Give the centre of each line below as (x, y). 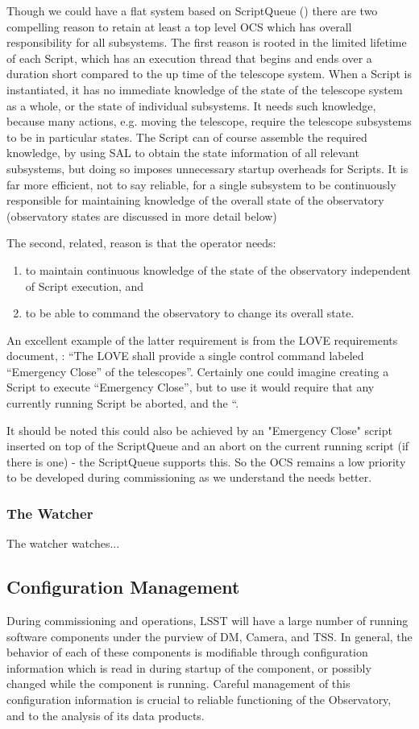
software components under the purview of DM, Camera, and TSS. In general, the (209, 636)
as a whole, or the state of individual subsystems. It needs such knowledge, (191, 105)
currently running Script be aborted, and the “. (123, 403)
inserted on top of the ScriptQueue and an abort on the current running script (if (208, 446)
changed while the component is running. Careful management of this (178, 683)
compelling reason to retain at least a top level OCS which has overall (179, 26)
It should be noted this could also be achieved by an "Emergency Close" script (199, 430)
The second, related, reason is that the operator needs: (141, 243)
